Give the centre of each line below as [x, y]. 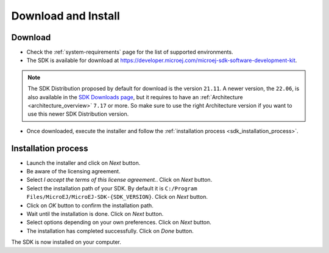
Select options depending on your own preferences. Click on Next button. [119, 223]
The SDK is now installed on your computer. [66, 242]
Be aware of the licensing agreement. [73, 172]
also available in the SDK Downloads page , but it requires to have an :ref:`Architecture [135, 97]
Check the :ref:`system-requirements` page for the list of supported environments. [130, 52]
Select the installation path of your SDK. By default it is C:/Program [112, 188]
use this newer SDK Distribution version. [78, 114]
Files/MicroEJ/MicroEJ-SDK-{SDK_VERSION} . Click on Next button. [117, 197]
